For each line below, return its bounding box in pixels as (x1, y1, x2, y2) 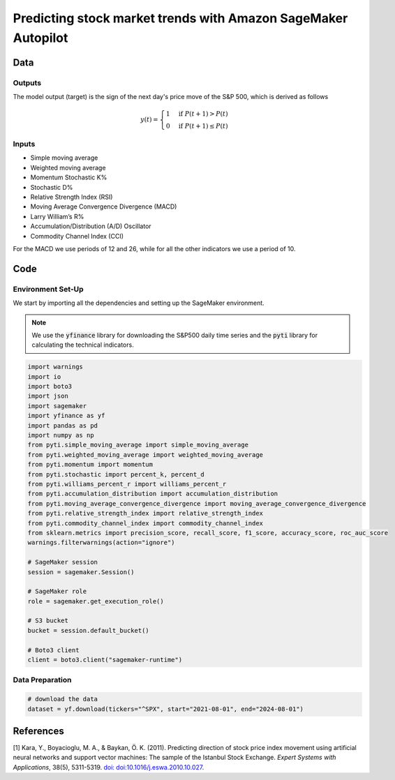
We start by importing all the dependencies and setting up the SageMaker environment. (13, 299, 264, 307)
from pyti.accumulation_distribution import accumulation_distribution (27, 490, 278, 498)
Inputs (13, 140, 36, 149)
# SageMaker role (27, 587, 87, 596)
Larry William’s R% (30, 212, 84, 220)
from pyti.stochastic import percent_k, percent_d (27, 470, 205, 478)
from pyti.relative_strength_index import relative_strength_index (27, 509, 264, 518)
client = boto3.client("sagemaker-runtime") (27, 656, 183, 664)
